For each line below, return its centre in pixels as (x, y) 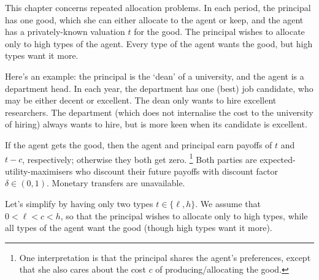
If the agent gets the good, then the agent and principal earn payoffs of (139, 144)
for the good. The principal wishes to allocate (219, 32)
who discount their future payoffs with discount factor (177, 171)
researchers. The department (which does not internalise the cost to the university (159, 112)
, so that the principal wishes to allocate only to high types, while (184, 215)
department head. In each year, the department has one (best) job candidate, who (159, 88)
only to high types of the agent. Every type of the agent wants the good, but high (159, 43)
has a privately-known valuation (65, 32)
